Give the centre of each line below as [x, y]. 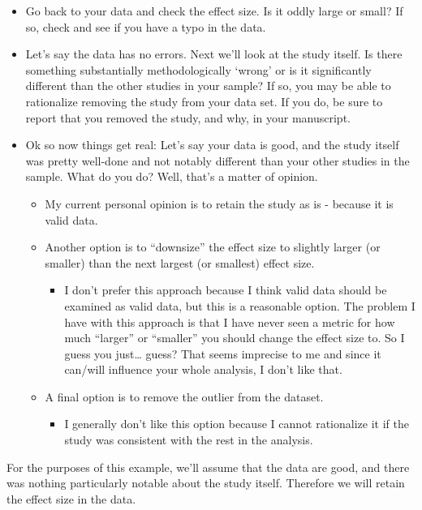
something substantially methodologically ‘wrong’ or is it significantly [198, 69]
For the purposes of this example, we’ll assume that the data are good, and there [208, 467]
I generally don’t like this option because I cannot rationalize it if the [237, 424]
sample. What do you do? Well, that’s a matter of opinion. [172, 176]
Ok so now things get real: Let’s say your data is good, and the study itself [212, 145]
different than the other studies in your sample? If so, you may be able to [208, 86]
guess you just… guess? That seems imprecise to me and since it [223, 353]
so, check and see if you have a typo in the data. [146, 26]
